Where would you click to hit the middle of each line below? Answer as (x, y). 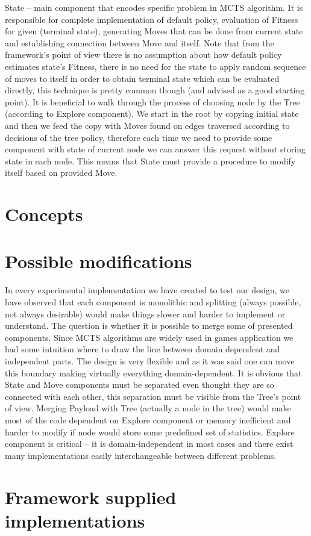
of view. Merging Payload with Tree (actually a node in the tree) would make (148, 408)
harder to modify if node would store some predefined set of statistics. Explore (150, 432)
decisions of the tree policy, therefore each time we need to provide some (139, 137)
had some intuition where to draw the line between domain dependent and (143, 349)
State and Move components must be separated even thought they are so (140, 385)
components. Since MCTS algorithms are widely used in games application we (149, 337)
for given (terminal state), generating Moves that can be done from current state (154, 31)
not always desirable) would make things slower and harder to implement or (145, 313)
